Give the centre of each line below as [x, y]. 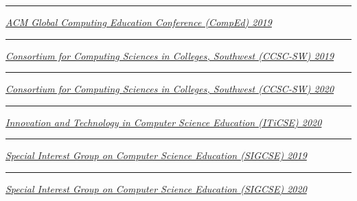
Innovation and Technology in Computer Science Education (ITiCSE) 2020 [164, 122]
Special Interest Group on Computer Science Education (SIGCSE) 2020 [156, 188]
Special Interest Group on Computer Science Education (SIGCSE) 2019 [156, 155]
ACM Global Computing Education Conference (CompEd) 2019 [139, 22]
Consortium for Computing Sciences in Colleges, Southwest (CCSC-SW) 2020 [170, 89]
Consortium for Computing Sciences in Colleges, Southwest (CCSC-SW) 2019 [170, 55]
